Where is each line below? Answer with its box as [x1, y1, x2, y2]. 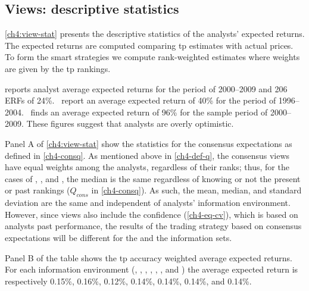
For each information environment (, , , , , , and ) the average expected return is [5, 263, 298, 276]
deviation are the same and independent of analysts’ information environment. [5, 196, 291, 209]
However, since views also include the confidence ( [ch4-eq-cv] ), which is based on [5, 208, 298, 220]
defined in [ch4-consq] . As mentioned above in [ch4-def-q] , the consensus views [5, 149, 290, 161]
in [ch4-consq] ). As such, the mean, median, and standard [91, 184, 302, 196]
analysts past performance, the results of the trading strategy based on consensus [5, 220, 302, 232]
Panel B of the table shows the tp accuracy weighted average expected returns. [5, 251, 292, 264]
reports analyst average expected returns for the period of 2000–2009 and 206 [5, 82, 288, 95]
